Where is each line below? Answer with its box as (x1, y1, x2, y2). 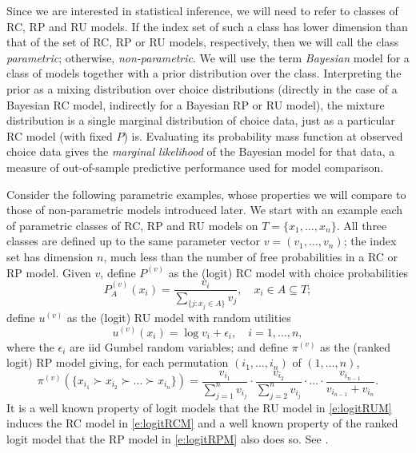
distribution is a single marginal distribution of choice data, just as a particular (6, 112, 395, 129)
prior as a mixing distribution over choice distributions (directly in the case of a (6, 80, 398, 97)
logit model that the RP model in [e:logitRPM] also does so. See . (6, 430, 329, 447)
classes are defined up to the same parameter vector (6, 232, 260, 249)
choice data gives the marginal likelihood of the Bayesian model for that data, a (6, 143, 395, 160)
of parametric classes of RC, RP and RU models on (6, 217, 258, 233)
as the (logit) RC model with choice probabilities (168, 264, 409, 280)
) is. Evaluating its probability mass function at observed (123, 127, 403, 144)
